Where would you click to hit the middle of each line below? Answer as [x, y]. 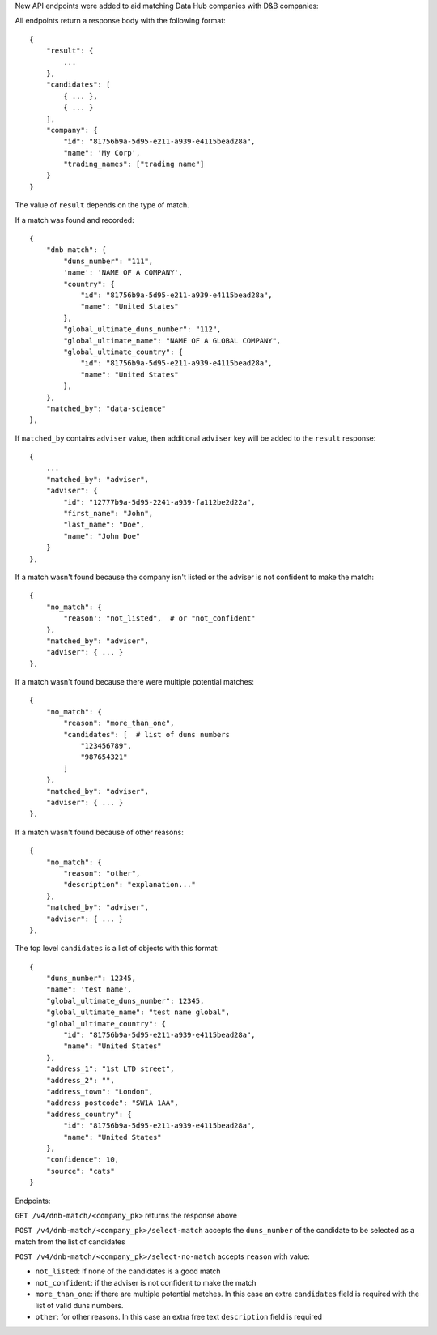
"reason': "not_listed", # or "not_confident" [159, 618]
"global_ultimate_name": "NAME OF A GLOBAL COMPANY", [172, 341]
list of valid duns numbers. [79, 1305]
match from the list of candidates [70, 1241]
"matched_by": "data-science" [106, 408]
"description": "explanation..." [129, 885]
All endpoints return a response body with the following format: [120, 21]
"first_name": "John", [108, 514]
